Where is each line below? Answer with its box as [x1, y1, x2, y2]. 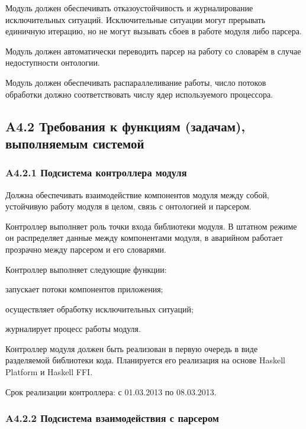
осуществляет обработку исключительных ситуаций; [5, 302, 194, 315]
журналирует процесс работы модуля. [5, 322, 141, 335]
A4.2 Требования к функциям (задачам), [5, 117, 246, 135]
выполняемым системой [5, 134, 144, 152]
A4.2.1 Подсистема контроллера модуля [5, 165, 187, 180]
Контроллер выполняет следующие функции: [5, 263, 167, 275]
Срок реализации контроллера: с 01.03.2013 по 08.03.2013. [5, 385, 217, 398]
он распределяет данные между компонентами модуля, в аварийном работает [5, 231, 283, 244]
